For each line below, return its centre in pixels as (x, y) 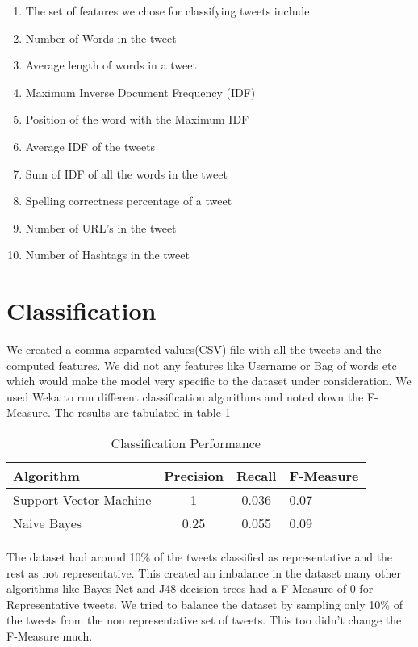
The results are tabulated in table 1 (142, 412)
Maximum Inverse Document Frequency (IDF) (140, 92)
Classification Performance (186, 443)
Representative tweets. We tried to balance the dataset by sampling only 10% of (205, 604)
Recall (256, 476)
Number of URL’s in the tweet (101, 227)
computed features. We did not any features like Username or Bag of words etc (202, 365)
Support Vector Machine (82, 500)
